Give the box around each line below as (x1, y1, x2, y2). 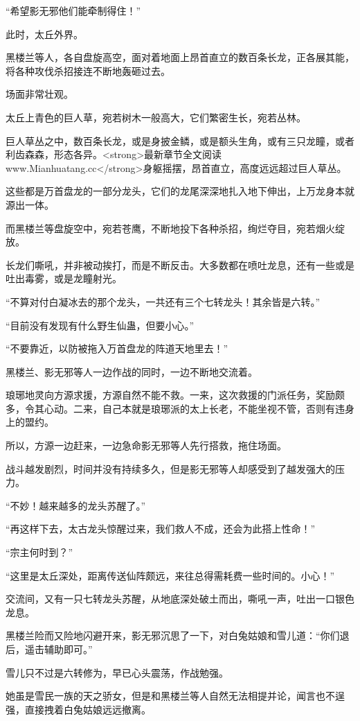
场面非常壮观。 (6, 87, 73, 101)
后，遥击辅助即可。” (6, 642, 93, 656)
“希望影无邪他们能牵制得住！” (6, 3, 141, 17)
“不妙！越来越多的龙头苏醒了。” (6, 498, 146, 512)
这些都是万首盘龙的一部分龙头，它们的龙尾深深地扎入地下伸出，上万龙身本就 (6, 184, 354, 198)
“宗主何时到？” (6, 545, 73, 559)
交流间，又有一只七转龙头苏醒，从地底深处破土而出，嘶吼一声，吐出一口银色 (6, 591, 354, 606)
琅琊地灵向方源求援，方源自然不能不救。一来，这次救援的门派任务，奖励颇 (6, 388, 345, 402)
